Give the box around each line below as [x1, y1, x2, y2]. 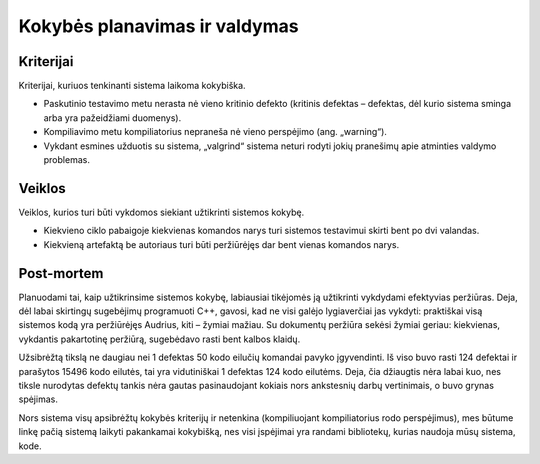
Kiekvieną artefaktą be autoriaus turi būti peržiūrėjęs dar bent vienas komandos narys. [43, 238, 400, 250]
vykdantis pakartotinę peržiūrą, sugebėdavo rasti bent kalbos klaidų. [18, 333, 301, 345]
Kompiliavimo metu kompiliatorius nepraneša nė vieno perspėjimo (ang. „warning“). [43, 126, 387, 138]
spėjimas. [18, 393, 59, 405]
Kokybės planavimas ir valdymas [18, 15, 299, 37]
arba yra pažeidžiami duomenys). [43, 111, 182, 124]
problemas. [43, 154, 90, 166]
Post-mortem [18, 265, 104, 282]
